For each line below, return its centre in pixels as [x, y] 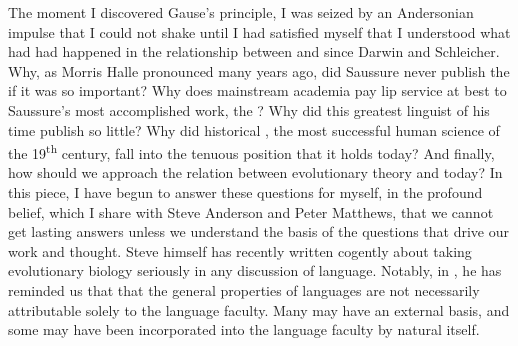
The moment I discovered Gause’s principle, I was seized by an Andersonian [241, 12]
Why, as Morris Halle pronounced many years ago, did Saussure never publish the [259, 70]
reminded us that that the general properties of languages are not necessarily [244, 289]
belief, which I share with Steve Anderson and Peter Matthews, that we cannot [251, 211]
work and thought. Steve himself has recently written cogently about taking [240, 250]
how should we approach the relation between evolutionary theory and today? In [255, 172]
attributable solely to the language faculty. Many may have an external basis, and [259, 309]
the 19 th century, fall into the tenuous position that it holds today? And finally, [251, 151]
